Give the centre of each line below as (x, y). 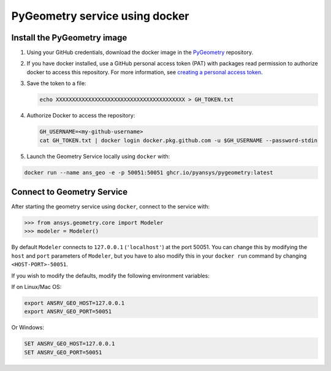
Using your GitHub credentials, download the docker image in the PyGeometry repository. (140, 53)
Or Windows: (28, 328)
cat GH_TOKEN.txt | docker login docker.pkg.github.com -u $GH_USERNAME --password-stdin (179, 140)
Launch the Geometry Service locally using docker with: (98, 156)
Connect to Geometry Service (70, 192)
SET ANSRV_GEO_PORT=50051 (63, 352)
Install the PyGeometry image (69, 38)
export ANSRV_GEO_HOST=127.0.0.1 (74, 303)
